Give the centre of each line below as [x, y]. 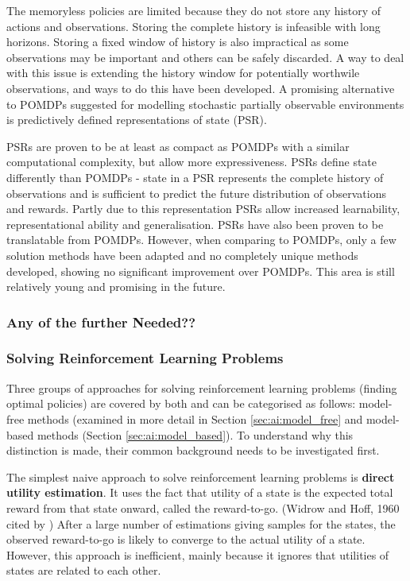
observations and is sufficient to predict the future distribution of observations [196, 193]
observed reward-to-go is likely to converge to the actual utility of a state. [186, 539]
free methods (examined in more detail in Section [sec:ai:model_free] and [185, 418]
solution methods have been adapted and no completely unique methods [182, 255]
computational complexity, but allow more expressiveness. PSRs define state [192, 162]
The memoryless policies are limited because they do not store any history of [194, 10]
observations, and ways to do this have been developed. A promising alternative [201, 88]
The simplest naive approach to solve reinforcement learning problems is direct [201, 476]
